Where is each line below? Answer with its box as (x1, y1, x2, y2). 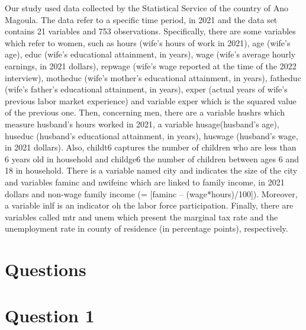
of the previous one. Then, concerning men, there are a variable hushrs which (5, 106, 285, 118)
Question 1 (5, 303, 95, 328)
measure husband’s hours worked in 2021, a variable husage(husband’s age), (5, 117, 279, 130)
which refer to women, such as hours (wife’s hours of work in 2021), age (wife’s (5, 36, 291, 49)
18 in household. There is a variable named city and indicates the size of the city (5, 164, 298, 177)
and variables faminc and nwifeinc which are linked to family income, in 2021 (5, 175, 285, 188)
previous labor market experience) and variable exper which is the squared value (5, 94, 297, 107)
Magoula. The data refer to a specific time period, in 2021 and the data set (5, 13, 278, 25)
